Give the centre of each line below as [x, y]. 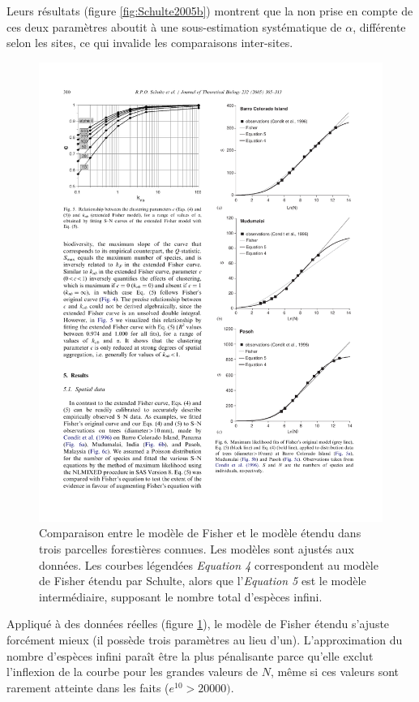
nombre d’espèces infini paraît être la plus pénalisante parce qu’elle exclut [190, 655]
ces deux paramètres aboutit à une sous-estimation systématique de [174, 26]
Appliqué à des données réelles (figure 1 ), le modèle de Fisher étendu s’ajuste [198, 624]
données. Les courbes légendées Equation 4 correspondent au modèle [209, 564]
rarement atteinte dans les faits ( [88, 687]
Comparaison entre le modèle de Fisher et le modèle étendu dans [200, 533]
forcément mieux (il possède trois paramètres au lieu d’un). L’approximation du [205, 640]
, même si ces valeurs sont [335, 672]
